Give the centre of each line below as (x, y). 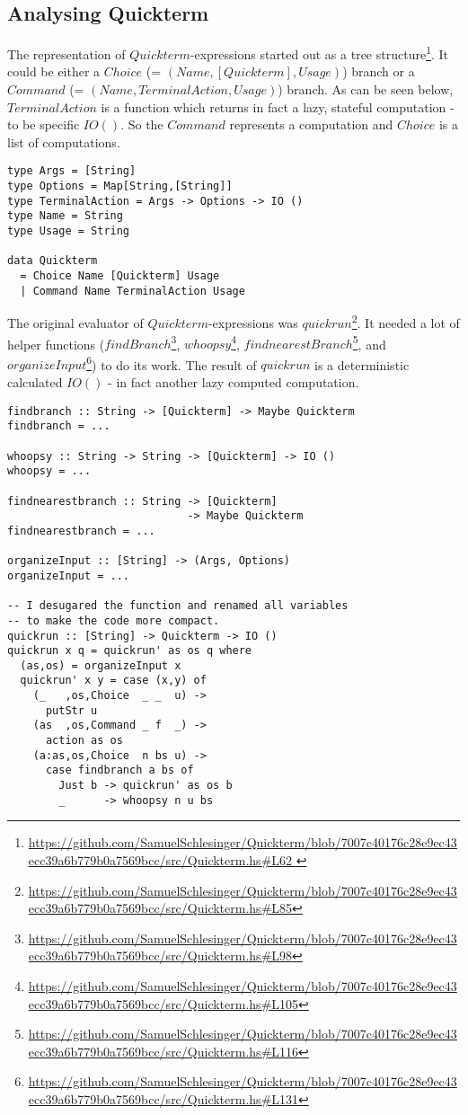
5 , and (369, 342)
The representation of (66, 53)
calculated (35, 382)
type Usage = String (69, 231)
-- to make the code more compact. (114, 620)
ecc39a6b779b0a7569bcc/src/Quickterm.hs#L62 (160, 859)
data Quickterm (53, 261)
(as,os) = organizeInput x (101, 665)
